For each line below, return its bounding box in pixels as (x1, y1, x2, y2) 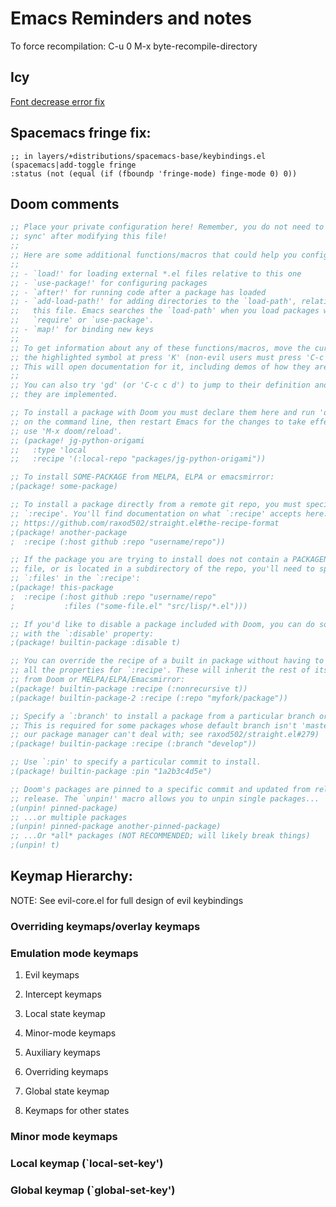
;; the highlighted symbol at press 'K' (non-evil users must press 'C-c (10, 352, 325, 362)
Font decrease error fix (10, 95, 105, 107)
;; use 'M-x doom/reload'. (10, 426, 123, 436)
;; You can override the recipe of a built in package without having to (10, 656, 325, 666)
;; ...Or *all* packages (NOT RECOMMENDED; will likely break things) (10, 831, 311, 841)
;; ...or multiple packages (10, 812, 128, 822)
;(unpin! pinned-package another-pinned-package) (10, 822, 222, 832)
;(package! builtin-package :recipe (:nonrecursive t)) (10, 683, 248, 694)
